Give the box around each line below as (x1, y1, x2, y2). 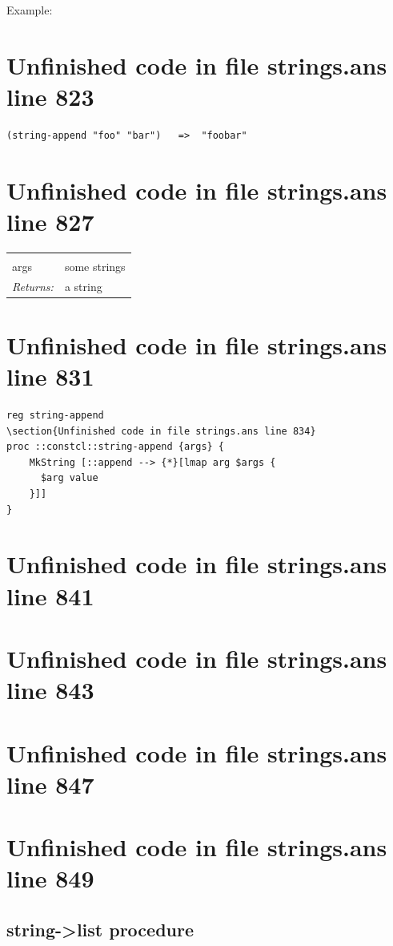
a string (64, 277, 102, 294)
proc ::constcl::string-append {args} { (6, 441, 225, 453)
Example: (6, 2, 53, 18)
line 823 (6, 79, 94, 112)
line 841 (6, 579, 94, 612)
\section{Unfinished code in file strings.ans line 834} (6, 425, 316, 437)
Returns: (12, 277, 54, 294)
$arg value (40, 472, 98, 484)
